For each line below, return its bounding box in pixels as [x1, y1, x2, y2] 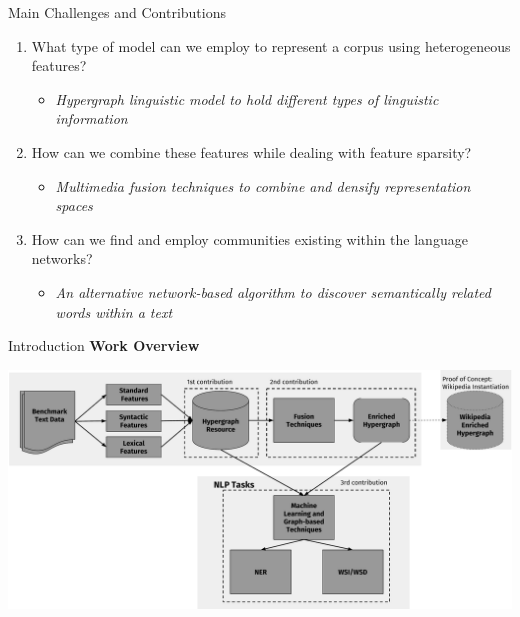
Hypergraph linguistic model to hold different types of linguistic [55, 88, 439, 109]
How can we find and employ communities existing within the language [31, 228, 468, 249]
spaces [55, 195, 93, 216]
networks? [31, 248, 93, 269]
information [55, 108, 128, 129]
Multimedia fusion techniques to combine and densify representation [55, 175, 471, 196]
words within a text [55, 301, 173, 322]
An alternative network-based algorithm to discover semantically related [55, 281, 491, 302]
